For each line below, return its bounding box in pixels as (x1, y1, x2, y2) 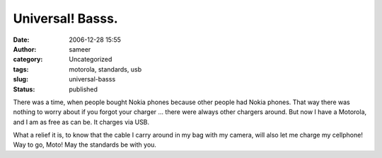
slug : (13, 75, 28, 84)
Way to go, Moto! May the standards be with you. (13, 140, 157, 149)
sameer (69, 45, 91, 53)
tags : (13, 64, 29, 74)
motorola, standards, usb (69, 64, 141, 74)
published (69, 85, 98, 94)
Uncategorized (69, 55, 112, 64)
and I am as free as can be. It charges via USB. (13, 118, 150, 126)
